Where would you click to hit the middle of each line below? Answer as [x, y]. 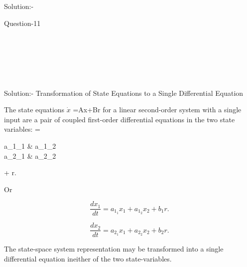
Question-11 [22, 23]
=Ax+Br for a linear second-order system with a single [157, 110]
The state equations [34, 110]
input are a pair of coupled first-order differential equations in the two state [120, 119]
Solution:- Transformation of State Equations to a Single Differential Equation [124, 93]
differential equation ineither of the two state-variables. [88, 259]
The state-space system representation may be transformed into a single [114, 249]
